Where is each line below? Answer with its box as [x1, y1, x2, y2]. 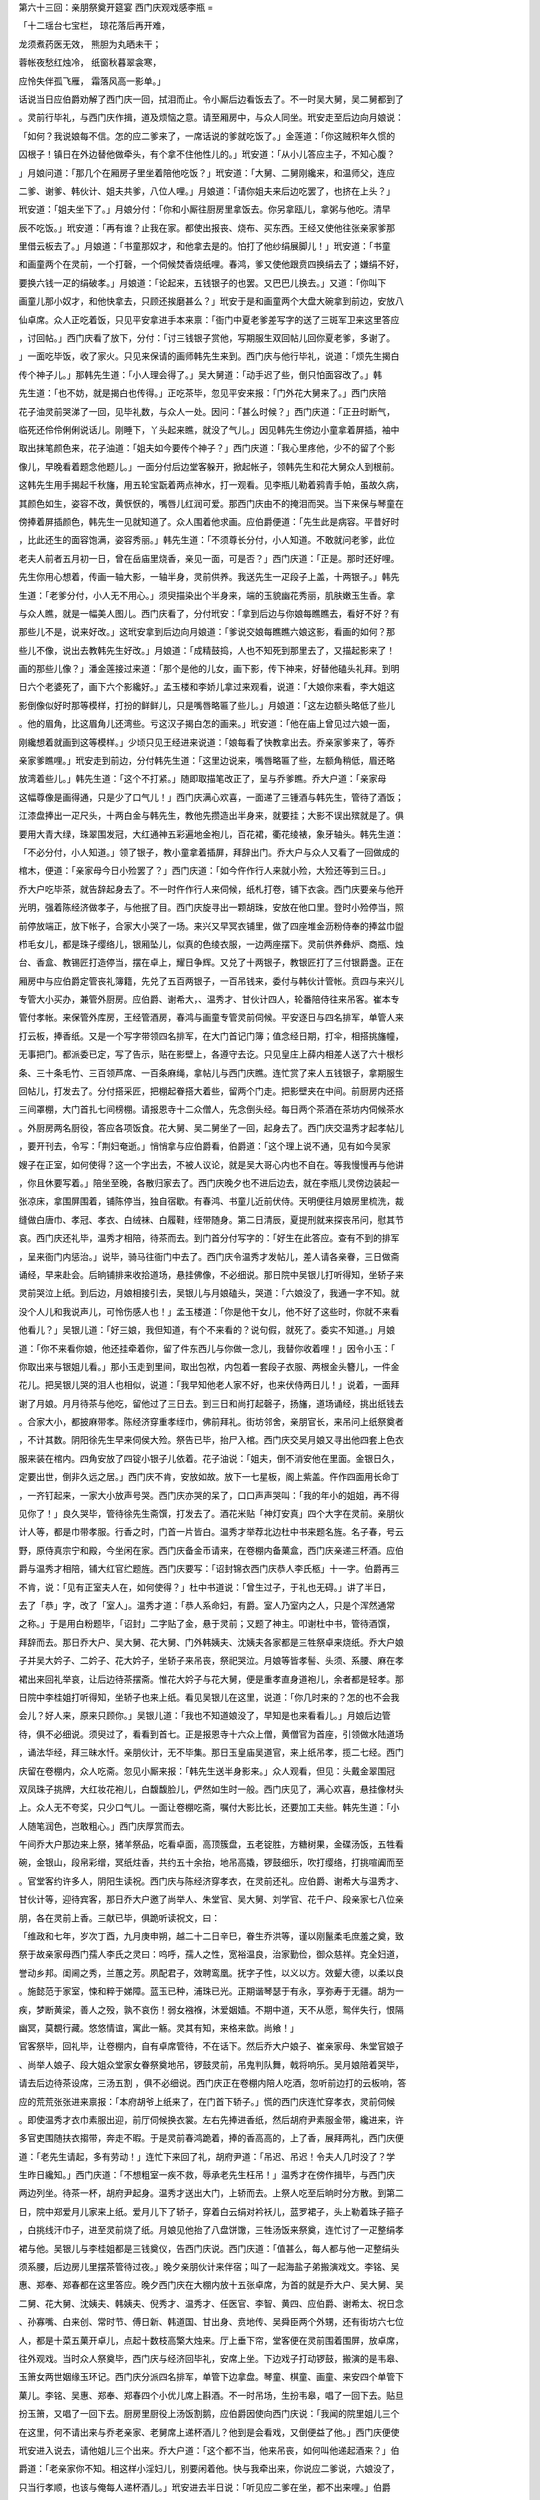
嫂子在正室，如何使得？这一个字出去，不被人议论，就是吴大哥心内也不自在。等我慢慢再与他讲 [18, 1158, 404, 1170]
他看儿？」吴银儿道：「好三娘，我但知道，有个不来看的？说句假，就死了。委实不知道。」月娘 [18, 1324, 395, 1336]
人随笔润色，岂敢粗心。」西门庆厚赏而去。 [18, 1820, 190, 1832]
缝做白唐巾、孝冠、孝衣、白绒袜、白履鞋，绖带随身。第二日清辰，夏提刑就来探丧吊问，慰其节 [18, 1213, 404, 1225]
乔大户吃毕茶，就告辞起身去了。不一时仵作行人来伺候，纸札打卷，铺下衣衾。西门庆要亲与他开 [18, 883, 404, 895]
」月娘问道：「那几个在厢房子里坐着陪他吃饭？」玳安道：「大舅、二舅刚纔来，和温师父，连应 [18, 166, 395, 179]
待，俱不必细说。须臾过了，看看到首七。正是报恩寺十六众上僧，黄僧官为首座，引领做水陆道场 [18, 1728, 404, 1740]
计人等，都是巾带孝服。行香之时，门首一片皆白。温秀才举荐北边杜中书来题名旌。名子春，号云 [18, 1526, 404, 1538]
